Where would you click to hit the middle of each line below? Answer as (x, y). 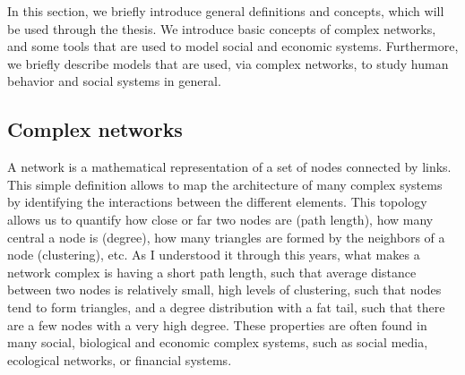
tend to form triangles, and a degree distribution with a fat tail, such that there (226, 307)
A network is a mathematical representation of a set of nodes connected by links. (229, 167)
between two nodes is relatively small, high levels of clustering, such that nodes (224, 290)
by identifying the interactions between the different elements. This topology (217, 202)
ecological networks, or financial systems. (120, 359)
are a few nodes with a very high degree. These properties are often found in (217, 324)
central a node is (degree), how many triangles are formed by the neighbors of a (226, 237)
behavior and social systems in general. (114, 81)
